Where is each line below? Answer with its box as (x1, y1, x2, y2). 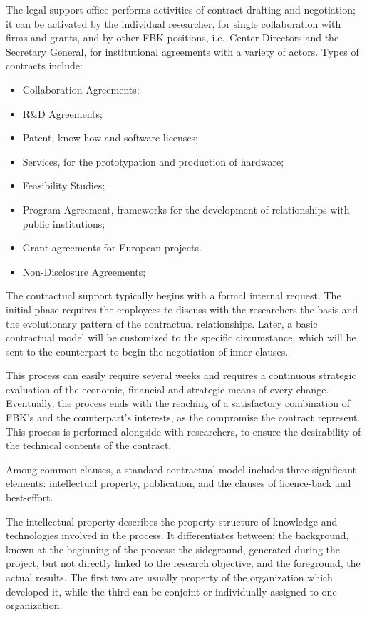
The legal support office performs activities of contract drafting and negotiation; (6, 2, 356, 16)
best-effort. (6, 490, 53, 505)
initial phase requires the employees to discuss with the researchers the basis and (6, 301, 358, 316)
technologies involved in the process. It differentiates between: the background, (6, 528, 349, 543)
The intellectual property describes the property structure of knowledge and (6, 513, 338, 528)
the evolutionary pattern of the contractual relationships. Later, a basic (6, 316, 318, 331)
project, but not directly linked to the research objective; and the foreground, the (6, 556, 361, 571)
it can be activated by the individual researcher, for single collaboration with (6, 16, 341, 31)
